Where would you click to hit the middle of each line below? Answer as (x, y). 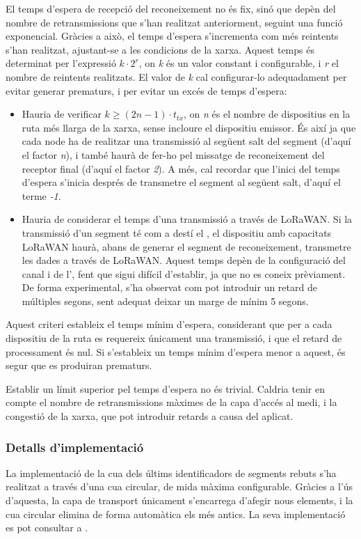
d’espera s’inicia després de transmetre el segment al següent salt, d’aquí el (181, 182)
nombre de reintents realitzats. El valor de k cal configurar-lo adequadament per (176, 76)
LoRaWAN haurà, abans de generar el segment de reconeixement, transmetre (186, 246)
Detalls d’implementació (75, 447)
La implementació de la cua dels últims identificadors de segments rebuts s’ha (171, 472)
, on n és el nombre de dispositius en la (267, 114)
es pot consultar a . (47, 528)
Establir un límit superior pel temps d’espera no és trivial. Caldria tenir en (166, 388)
